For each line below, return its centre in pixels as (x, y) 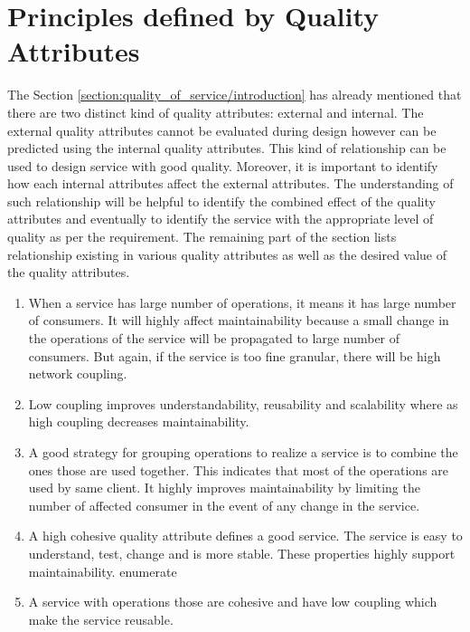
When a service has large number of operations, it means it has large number (242, 302)
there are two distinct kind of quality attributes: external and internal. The (216, 112)
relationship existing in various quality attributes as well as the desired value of (227, 254)
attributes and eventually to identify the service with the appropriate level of (221, 219)
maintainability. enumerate (103, 571)
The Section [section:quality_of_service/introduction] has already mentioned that (235, 95)
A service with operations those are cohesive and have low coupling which (233, 602)
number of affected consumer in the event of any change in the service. (224, 505)
